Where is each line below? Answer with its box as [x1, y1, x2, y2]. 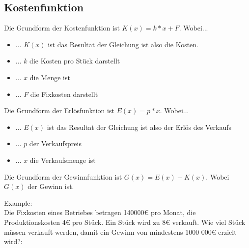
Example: [4, 197, 32, 208]
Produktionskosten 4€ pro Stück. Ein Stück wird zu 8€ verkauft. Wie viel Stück [4, 217, 246, 227]
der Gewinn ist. [28, 181, 74, 191]
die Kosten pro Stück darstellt [29, 56, 120, 66]
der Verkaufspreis [29, 138, 82, 149]
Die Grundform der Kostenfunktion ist [4, 23, 120, 33]
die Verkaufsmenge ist [29, 155, 96, 165]
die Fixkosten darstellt [30, 89, 98, 99]
